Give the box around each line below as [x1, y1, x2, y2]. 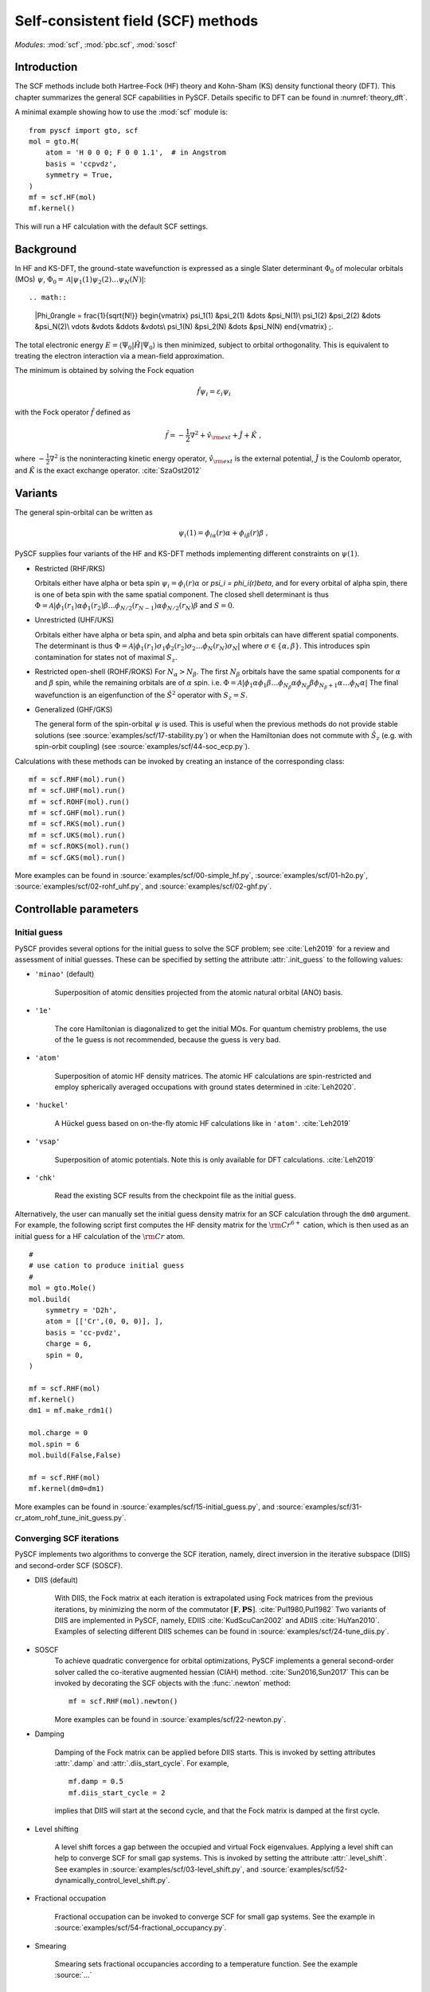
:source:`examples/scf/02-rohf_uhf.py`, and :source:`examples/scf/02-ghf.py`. [14, 881, 272, 892]
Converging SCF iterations [14, 1532, 119, 1543]
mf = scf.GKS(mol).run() [29, 853, 126, 862]
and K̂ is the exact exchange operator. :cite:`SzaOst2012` [14, 465, 202, 475]
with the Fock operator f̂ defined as [14, 407, 131, 418]
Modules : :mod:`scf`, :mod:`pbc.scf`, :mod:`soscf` [14, 40, 178, 49]
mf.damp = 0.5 [68, 1777, 123, 1786]
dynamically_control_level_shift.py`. [54, 1876, 170, 1885]
